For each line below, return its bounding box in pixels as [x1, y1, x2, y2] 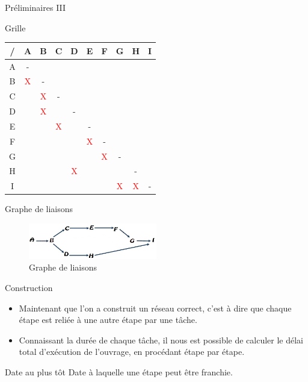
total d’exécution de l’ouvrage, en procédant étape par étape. [19, 345, 245, 358]
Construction [5, 281, 53, 294]
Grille [5, 21, 26, 34]
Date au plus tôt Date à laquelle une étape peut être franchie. [5, 366, 233, 378]
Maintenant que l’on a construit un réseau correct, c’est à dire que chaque [19, 301, 292, 314]
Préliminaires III [5, 1, 66, 13]
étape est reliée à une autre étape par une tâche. [19, 313, 197, 326]
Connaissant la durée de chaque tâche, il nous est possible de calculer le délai [19, 333, 304, 346]
